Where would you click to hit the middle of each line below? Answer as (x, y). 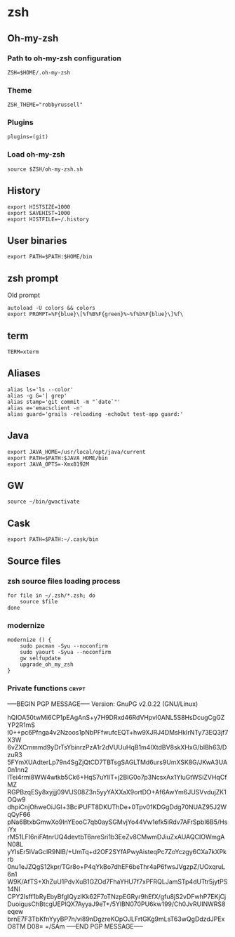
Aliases (24, 373)
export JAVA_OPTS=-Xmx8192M (48, 464)
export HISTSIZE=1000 (39, 207)
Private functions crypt (47, 688)
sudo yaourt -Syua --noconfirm (66, 653)
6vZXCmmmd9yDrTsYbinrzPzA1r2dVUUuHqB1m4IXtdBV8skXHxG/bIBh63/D (117, 747)
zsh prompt (33, 278)
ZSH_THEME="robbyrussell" (45, 105)
